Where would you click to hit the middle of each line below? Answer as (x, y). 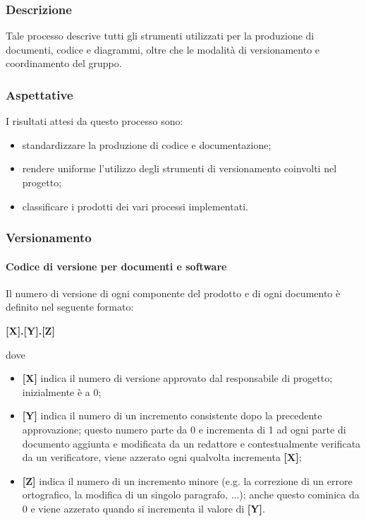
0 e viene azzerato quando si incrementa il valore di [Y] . (144, 508)
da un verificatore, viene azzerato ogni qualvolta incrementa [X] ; (162, 457)
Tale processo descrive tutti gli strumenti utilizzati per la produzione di (160, 36)
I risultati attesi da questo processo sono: (94, 121)
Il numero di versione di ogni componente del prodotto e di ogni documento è (173, 293)
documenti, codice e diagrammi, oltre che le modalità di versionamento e (163, 49)
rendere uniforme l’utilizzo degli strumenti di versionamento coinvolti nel (179, 168)
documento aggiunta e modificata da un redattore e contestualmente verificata (191, 443)
